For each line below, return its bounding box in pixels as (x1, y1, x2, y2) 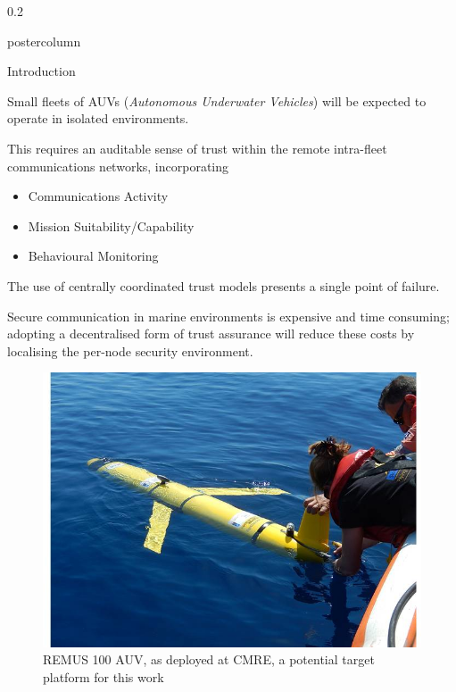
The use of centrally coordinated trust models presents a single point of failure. (7, 276, 440, 295)
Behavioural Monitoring (28, 246, 159, 265)
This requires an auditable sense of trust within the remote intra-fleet (7, 138, 387, 157)
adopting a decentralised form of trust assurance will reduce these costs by (7, 324, 415, 343)
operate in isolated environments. (7, 109, 189, 128)
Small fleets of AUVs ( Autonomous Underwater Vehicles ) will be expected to (7, 91, 427, 110)
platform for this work (43, 667, 164, 686)
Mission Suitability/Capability (28, 216, 195, 235)
